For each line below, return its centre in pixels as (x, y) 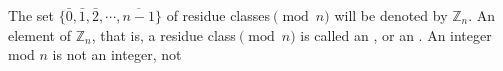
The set (31, 15)
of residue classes (218, 15)
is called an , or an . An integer (396, 34)
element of (39, 34)
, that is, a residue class (163, 34)
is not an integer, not (117, 54)
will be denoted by (391, 15)
